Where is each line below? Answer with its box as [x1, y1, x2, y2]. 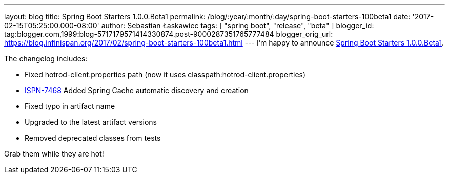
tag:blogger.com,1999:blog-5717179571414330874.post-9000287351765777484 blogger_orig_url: [4, 30, 333, 38]
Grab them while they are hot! [4, 149, 104, 158]
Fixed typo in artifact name [25, 102, 115, 110]
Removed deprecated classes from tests [25, 133, 161, 142]
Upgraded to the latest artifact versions [25, 118, 157, 126]
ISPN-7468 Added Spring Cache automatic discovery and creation [25, 86, 249, 95]
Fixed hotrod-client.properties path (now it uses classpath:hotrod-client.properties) [25, 70, 306, 79]
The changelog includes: [4, 54, 88, 63]
